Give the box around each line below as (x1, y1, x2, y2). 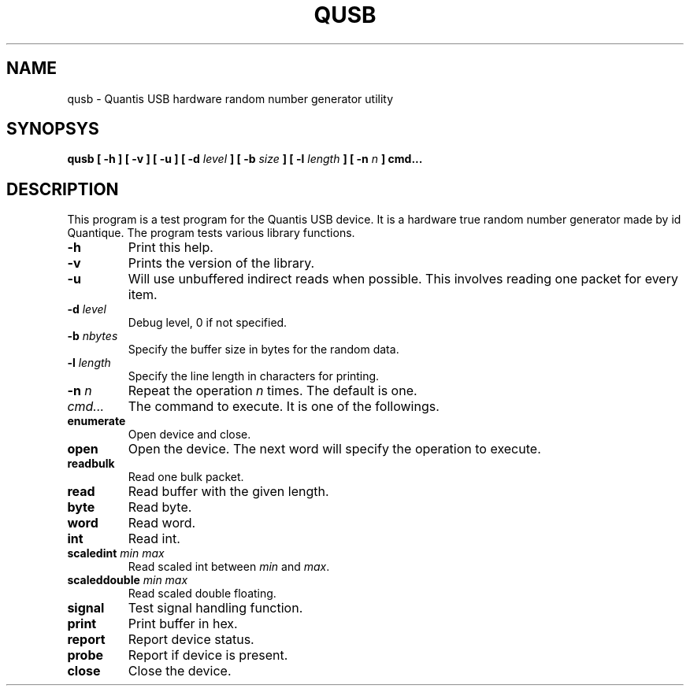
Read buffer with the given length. (128, 483, 329, 500)
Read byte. (128, 499, 192, 516)
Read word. (128, 515, 196, 531)
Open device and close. (128, 427, 251, 442)
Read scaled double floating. (128, 587, 276, 601)
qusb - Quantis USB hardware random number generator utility (67, 91, 394, 105)
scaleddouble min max (67, 573, 188, 587)
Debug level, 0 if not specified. (128, 316, 287, 330)
